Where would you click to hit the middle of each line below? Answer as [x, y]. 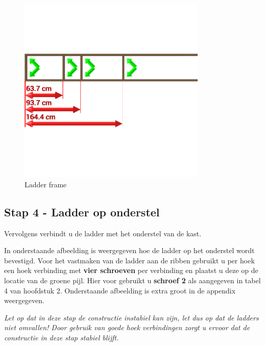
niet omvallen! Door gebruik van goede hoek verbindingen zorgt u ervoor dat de [127, 327]
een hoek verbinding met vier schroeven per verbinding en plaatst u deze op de [131, 270]
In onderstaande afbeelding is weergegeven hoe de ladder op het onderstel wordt [129, 250]
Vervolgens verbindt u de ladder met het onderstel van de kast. [103, 233]
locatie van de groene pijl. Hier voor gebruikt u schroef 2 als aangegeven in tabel [132, 280]
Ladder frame [46, 184]
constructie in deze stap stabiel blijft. [62, 337]
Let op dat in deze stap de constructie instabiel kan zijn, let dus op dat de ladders [131, 317]
